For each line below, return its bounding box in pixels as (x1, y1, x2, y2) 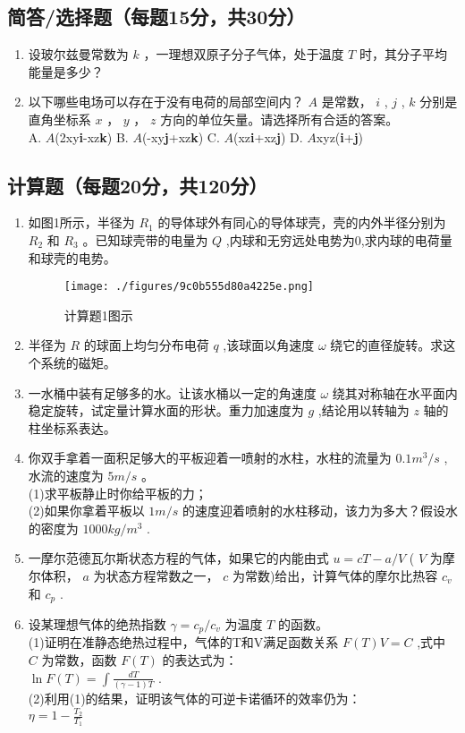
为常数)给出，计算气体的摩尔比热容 (232, 566, 438, 584)
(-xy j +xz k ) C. (141, 127, 220, 146)
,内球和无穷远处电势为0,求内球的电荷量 (225, 230, 452, 249)
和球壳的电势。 (28, 248, 116, 267)
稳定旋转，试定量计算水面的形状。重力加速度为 (28, 401, 304, 420)
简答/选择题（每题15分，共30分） (7, 3, 306, 30)
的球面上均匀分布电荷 (83, 336, 209, 354)
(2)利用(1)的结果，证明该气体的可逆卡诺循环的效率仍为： (28, 688, 361, 707)
